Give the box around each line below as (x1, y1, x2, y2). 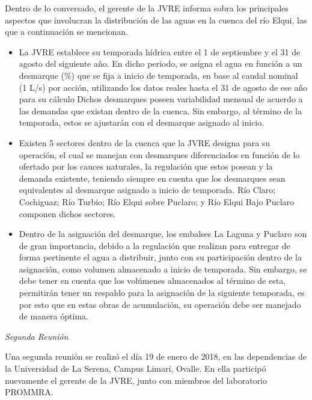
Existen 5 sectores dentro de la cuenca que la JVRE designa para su (19, 136, 271, 149)
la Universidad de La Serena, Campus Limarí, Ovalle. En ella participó (5, 362, 266, 375)
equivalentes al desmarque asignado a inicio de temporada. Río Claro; (19, 183, 276, 196)
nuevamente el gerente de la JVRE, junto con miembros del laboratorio (5, 374, 267, 386)
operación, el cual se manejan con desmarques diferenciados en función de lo (19, 148, 300, 161)
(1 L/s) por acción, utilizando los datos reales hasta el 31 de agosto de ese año (19, 81, 308, 93)
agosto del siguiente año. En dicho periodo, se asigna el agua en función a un (19, 57, 302, 70)
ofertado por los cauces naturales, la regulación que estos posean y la (19, 160, 273, 173)
